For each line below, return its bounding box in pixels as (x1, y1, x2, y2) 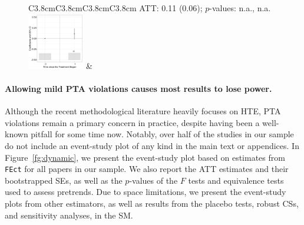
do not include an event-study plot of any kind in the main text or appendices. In (5, 140, 299, 152)
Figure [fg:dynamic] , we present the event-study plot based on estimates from (5, 151, 285, 163)
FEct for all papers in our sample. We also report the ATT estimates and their (5, 163, 289, 175)
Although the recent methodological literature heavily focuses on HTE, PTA (5, 105, 281, 117)
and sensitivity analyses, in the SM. (5, 209, 133, 221)
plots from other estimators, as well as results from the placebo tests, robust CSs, (5, 197, 299, 210)
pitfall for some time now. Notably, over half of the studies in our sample (31, 128, 294, 140)
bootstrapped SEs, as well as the (5, 174, 123, 186)
